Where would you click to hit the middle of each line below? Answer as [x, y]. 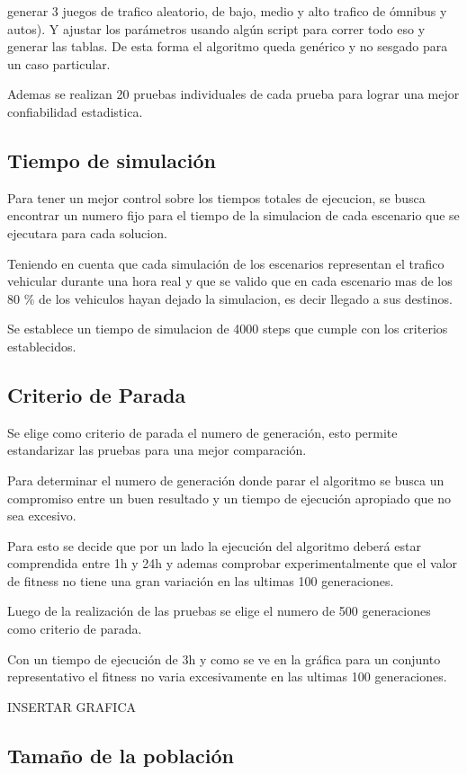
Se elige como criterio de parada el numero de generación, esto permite [202, 432]
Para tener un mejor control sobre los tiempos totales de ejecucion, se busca [216, 197]
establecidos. [42, 346]
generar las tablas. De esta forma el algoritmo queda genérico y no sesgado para [228, 46]
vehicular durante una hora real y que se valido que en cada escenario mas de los [230, 281]
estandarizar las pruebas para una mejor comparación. [157, 450]
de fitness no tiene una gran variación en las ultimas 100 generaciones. [201, 580]
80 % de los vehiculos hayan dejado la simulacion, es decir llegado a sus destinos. [230, 298]
